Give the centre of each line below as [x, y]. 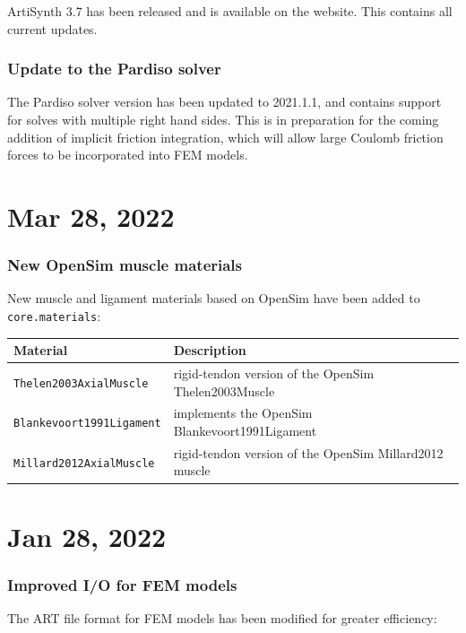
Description [210, 350]
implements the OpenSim [243, 413]
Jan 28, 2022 [87, 536]
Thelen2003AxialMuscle [81, 383]
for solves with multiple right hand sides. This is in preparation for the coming [223, 119]
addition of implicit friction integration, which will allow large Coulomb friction [225, 137]
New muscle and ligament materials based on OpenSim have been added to [214, 298]
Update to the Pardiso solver [114, 69]
